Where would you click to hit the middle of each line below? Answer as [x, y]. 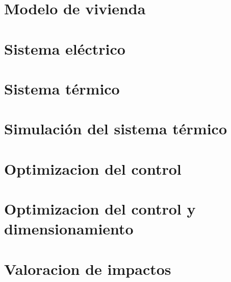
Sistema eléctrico [65, 48]
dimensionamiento [69, 229]
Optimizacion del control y [100, 209]
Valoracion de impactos [88, 268]
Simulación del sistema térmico [116, 128]
